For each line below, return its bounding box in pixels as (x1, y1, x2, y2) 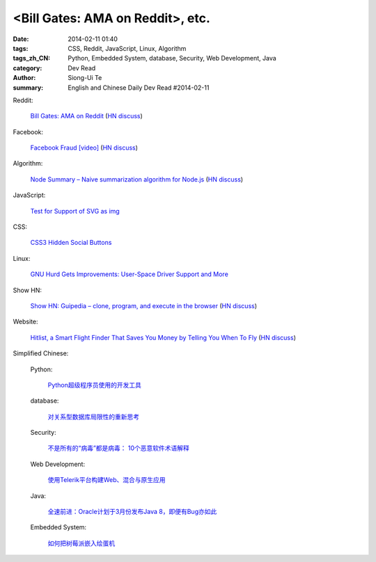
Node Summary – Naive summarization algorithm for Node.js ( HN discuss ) (30, 175, 244, 184)
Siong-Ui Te (68, 74, 102, 82)
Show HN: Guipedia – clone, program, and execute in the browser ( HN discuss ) (30, 301, 258, 310)
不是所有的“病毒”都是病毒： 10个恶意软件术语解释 (47, 444, 189, 452)
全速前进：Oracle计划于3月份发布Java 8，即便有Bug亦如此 (47, 508, 217, 516)
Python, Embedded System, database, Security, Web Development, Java (68, 54, 276, 63)
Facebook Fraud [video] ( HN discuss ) (30, 143, 139, 152)
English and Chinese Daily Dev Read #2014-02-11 (68, 83, 210, 92)
